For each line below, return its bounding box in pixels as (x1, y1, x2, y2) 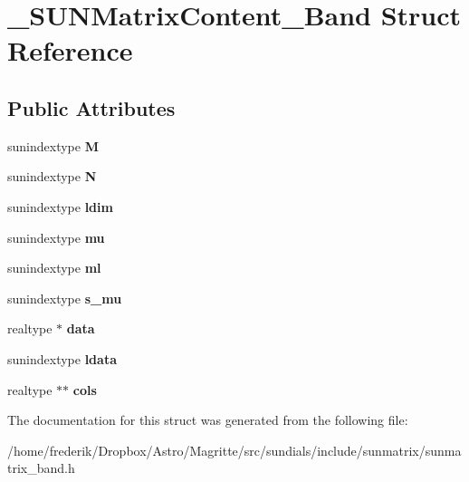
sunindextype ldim (7, 197, 113, 216)
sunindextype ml (7, 258, 101, 277)
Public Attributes (7, 93, 176, 121)
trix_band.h (7, 458, 75, 477)
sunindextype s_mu (7, 288, 122, 307)
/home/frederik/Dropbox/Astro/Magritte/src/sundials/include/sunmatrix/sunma (7, 440, 462, 459)
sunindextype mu (7, 227, 105, 246)
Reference (7, 32, 133, 69)
